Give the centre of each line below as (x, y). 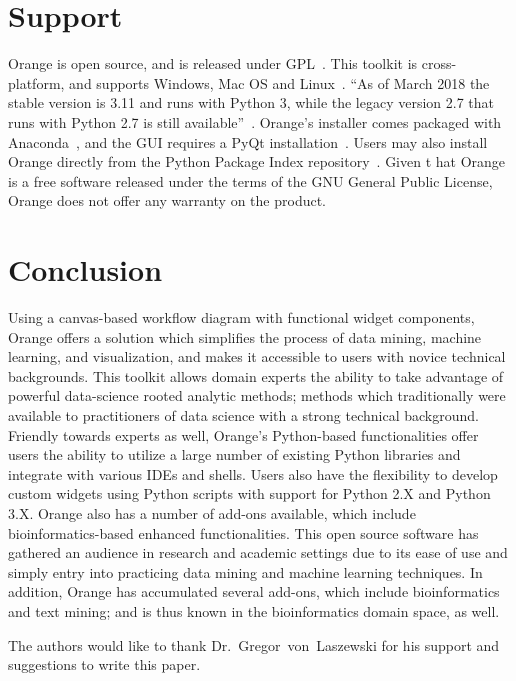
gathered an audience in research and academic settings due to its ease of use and (258, 552)
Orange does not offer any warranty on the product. (167, 200)
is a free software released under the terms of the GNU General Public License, (250, 180)
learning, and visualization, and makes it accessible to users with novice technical (257, 356)
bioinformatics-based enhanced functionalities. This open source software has (243, 532)
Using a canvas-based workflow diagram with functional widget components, (241, 317)
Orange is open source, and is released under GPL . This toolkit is (213, 63)
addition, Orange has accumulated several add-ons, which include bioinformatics (254, 591)
